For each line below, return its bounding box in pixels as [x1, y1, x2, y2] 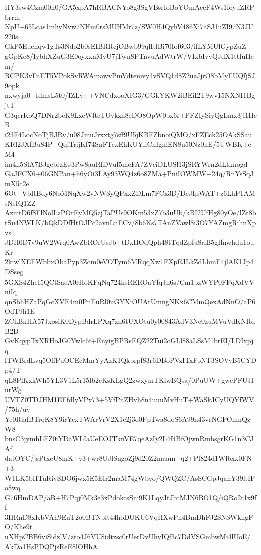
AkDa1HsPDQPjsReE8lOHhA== [5, 541, 109, 551]
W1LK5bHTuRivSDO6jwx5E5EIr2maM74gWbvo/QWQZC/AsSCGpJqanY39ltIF [5, 472, 255, 483]
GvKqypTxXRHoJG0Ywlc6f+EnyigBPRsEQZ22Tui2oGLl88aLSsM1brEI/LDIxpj [5, 335, 254, 346]
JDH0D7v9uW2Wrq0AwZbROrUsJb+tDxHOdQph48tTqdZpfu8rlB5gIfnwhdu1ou [5, 237, 254, 247]
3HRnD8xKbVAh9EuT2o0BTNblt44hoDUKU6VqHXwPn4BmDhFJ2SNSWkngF [5, 511, 253, 522]
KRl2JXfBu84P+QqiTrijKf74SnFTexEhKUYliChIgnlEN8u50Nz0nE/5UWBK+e [5, 139, 251, 149]
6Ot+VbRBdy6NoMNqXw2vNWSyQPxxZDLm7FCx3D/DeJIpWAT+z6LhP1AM [5, 188, 255, 198]
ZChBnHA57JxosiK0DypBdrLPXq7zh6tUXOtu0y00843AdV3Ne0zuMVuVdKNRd [5, 316, 255, 326]
